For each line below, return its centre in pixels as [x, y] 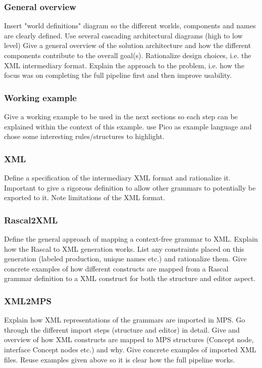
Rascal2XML [31, 220]
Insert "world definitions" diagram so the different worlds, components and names [130, 26]
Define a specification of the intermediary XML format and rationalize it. [117, 177]
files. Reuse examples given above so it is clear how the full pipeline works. [120, 359]
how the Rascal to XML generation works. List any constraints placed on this [124, 248]
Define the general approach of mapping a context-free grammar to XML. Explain [131, 239]
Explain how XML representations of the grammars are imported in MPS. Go [125, 320]
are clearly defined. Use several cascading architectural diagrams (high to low [123, 35]
